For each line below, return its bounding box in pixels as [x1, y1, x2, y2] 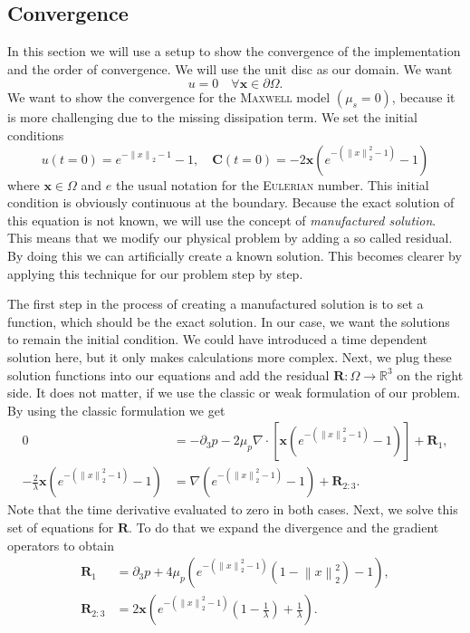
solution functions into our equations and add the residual [7, 365, 330, 384]
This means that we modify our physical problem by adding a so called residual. [7, 228, 453, 247]
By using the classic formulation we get [7, 400, 225, 419]
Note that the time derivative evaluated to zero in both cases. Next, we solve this [7, 500, 458, 519]
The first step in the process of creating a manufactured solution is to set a [7, 294, 424, 313]
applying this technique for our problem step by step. [7, 264, 303, 283]
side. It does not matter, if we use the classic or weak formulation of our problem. [7, 383, 461, 402]
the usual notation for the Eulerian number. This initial [115, 175, 429, 194]
